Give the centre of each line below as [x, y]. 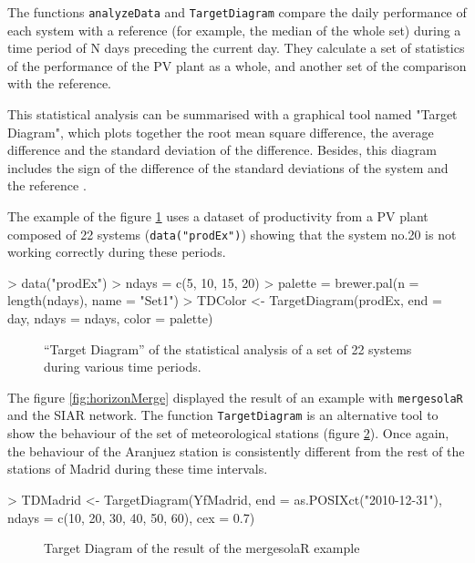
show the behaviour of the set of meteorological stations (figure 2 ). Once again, [228, 433]
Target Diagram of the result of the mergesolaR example [202, 548]
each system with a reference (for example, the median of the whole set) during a [234, 30]
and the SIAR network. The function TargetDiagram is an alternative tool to [223, 415]
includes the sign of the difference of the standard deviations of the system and [228, 167]
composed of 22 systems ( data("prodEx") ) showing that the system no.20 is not [232, 234]
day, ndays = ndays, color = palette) [110, 318]
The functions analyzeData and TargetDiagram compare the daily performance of [237, 12]
